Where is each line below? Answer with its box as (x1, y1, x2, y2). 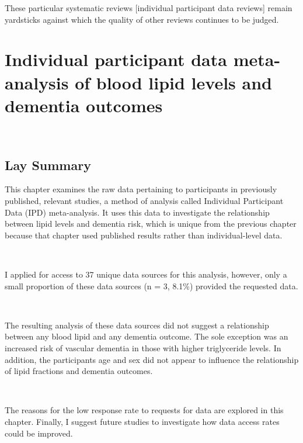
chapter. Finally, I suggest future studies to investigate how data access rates (5, 415, 280, 427)
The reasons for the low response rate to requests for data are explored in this (5, 404, 284, 416)
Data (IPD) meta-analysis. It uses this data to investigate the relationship (5, 206, 270, 218)
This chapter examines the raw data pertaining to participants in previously (5, 183, 277, 195)
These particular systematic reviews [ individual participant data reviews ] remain (5, 2, 292, 13)
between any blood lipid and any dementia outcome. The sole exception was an (5, 330, 288, 342)
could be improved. (5, 427, 73, 439)
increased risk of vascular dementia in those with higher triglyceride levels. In (5, 342, 281, 354)
